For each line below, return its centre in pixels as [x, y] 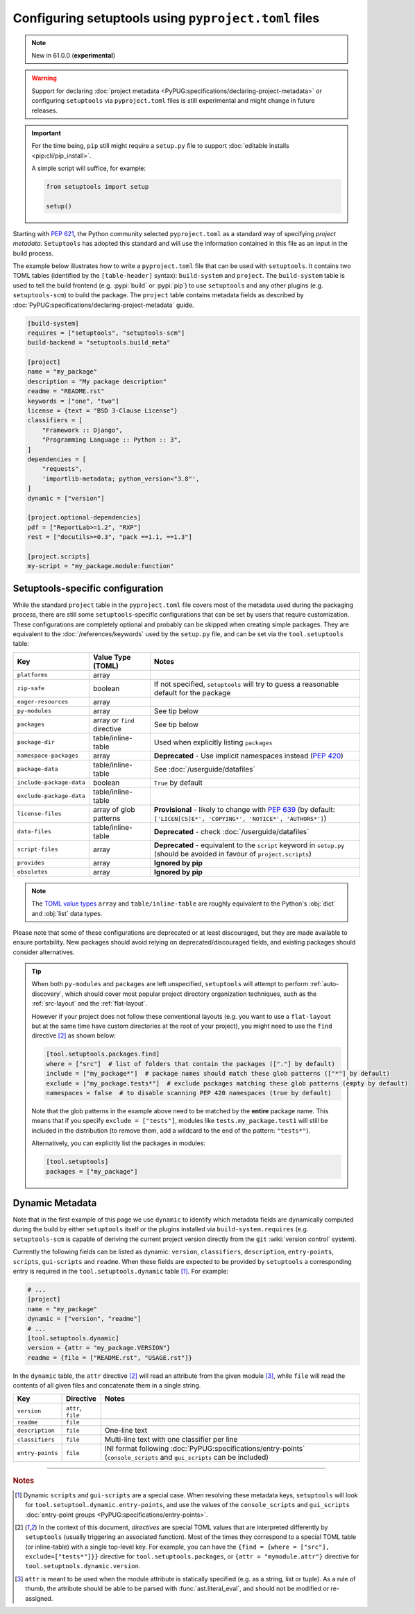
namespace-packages [48, 756]
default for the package [192, 692]
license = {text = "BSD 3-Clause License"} [103, 411]
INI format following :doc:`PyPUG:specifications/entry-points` [205, 1449]
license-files [39, 814]
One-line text [126, 1431]
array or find [113, 720]
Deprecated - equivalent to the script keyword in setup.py [249, 845]
